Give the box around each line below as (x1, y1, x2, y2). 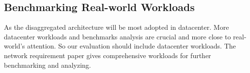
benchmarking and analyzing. (4, 60, 91, 70)
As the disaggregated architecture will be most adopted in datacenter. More (4, 22, 229, 32)
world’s (4, 41, 25, 51)
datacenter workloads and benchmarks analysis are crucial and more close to (4, 31, 231, 41)
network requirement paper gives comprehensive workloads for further (4, 50, 211, 60)
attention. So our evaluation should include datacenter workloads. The (27, 41, 236, 51)
